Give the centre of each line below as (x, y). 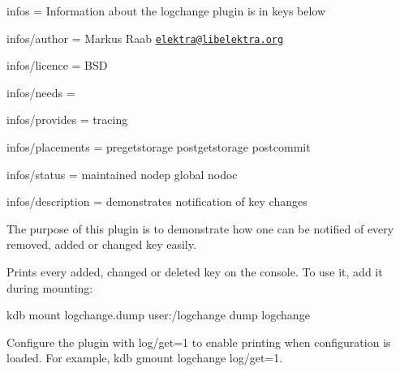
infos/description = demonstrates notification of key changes (157, 201)
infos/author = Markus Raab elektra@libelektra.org (145, 38)
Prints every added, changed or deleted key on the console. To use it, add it (195, 272)
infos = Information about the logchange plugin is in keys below (166, 11)
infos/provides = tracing (67, 120)
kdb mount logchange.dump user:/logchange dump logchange (158, 315)
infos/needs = (41, 92)
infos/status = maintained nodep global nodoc (122, 174)
